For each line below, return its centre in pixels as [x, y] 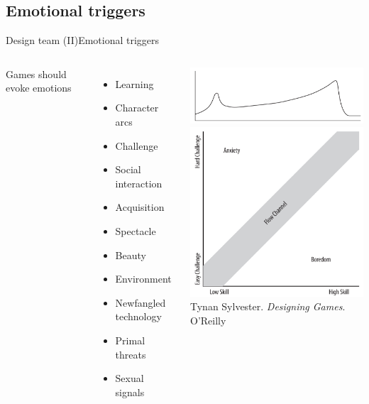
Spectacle [136, 230]
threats [131, 354]
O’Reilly [208, 320]
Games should [36, 73]
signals [130, 392]
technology [138, 316]
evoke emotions [39, 88]
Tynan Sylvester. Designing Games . [268, 306]
